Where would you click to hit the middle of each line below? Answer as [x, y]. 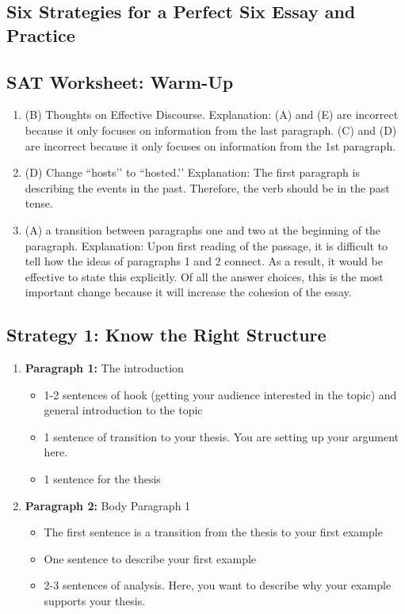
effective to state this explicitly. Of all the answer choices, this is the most [204, 276]
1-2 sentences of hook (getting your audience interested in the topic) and [220, 394]
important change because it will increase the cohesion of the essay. [188, 292]
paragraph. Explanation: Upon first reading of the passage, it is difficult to [206, 245]
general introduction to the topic [123, 410]
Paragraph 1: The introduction [104, 368]
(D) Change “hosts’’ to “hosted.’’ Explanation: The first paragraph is [192, 172]
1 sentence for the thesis [102, 479]
